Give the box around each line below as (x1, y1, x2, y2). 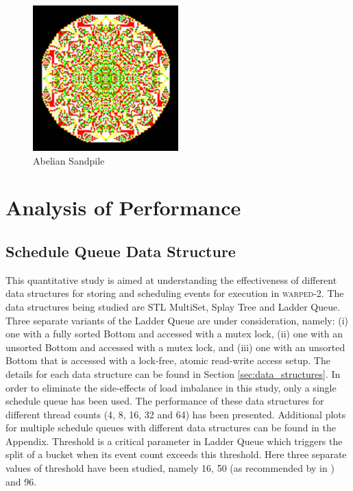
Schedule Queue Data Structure (5, 240, 236, 261)
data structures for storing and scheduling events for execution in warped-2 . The (5, 286, 344, 300)
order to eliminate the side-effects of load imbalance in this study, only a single (5, 380, 337, 394)
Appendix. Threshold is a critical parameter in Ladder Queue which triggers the (5, 433, 343, 448)
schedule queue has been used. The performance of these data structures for (5, 394, 324, 408)
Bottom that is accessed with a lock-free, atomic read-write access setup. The (5, 353, 330, 368)
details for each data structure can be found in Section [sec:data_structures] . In (5, 366, 341, 381)
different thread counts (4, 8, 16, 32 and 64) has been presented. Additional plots (5, 407, 346, 421)
